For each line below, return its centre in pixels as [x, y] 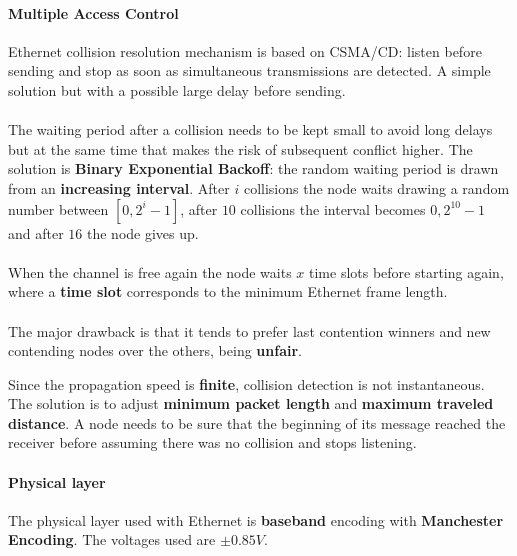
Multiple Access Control [93, 12]
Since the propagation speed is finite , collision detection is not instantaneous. [246, 383]
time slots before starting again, [406, 271]
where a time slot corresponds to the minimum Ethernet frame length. [228, 291]
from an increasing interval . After [119, 187]
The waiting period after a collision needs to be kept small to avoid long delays [250, 129]
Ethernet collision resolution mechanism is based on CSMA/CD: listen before [245, 50]
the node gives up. [142, 232]
